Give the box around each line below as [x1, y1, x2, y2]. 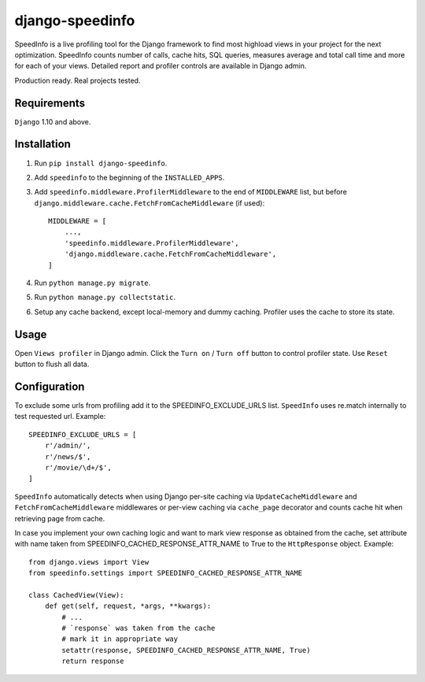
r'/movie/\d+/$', [44, 463, 112, 472]
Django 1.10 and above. [14, 117, 91, 126]
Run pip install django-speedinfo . [34, 158, 168, 168]
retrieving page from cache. [14, 513, 105, 523]
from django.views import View [28, 558, 150, 566]
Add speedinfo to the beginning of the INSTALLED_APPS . [34, 172, 225, 182]
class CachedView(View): [28, 591, 124, 599]
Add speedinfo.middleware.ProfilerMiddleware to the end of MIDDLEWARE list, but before [34, 187, 348, 197]
